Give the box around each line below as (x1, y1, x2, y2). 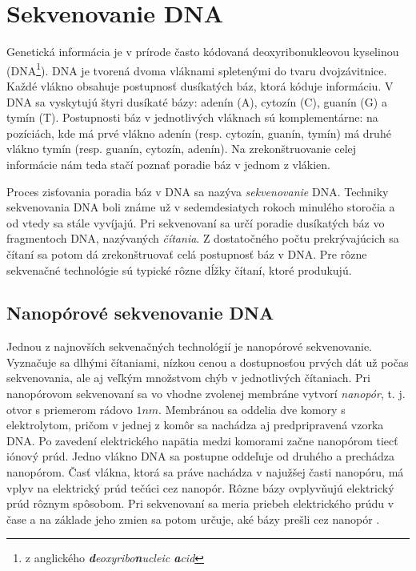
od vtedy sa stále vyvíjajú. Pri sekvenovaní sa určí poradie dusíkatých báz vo (6, 214, 385, 231)
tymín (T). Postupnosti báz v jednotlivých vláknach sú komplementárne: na (6, 109, 378, 126)
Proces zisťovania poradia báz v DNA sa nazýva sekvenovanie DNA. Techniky (6, 183, 389, 199)
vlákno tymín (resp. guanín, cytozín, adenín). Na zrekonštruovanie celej (6, 140, 357, 157)
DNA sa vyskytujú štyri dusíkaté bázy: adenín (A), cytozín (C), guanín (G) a (6, 93, 387, 110)
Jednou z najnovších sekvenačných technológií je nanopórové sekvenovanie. (6, 338, 373, 355)
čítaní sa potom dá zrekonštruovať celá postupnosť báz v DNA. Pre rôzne (6, 245, 367, 262)
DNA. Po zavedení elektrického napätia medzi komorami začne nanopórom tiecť (6, 432, 398, 448)
